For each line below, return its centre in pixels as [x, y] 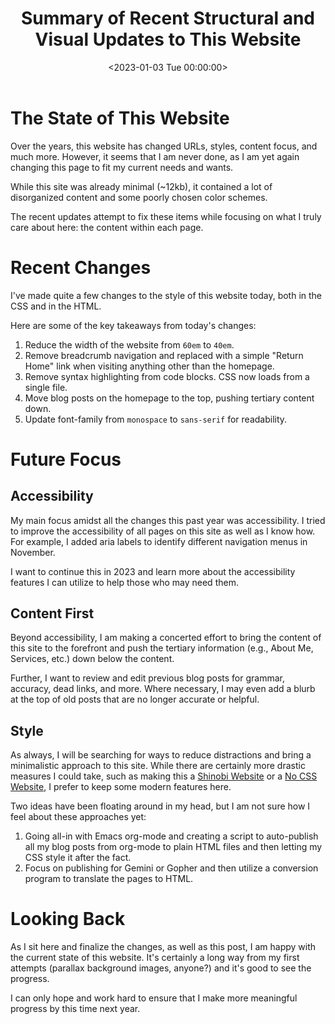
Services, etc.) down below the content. [92, 659]
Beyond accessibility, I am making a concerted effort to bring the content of [166, 638]
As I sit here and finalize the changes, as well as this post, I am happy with [163, 947]
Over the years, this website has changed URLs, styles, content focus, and [164, 146]
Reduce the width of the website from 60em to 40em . [129, 344]
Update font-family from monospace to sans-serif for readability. [156, 419]
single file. [46, 387]
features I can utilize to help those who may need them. [124, 582]
